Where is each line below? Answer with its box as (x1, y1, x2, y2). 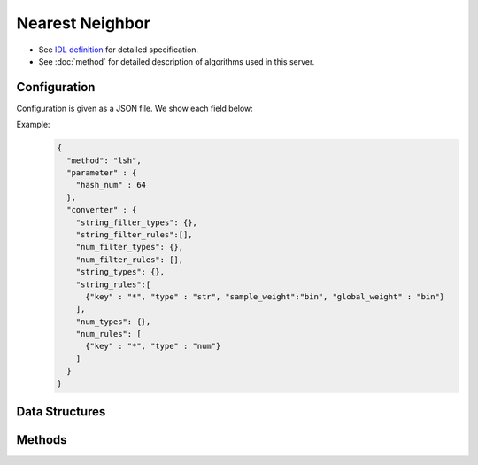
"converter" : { (66, 205, 137, 215)
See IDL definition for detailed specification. (38, 44, 199, 55)
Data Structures (16, 404, 106, 420)
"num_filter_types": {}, (75, 242, 184, 252)
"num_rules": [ (75, 329, 142, 339)
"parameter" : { (66, 168, 137, 177)
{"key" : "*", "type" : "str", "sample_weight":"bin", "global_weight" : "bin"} (85, 291, 445, 301)
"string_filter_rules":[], (75, 229, 194, 239)
